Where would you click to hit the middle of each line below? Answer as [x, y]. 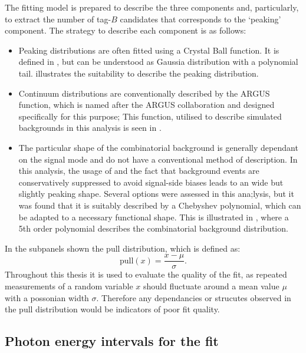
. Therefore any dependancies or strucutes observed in [194, 297]
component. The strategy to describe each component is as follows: [126, 30]
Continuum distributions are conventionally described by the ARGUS [144, 93]
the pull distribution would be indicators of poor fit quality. [112, 309]
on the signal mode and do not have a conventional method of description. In [158, 159]
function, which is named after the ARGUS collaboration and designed [147, 105]
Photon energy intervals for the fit [112, 341]
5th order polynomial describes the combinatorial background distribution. [153, 228]
